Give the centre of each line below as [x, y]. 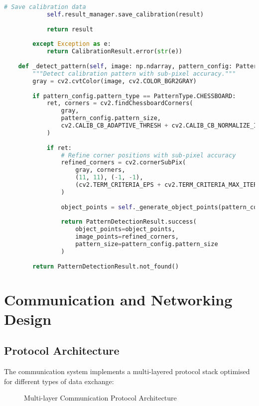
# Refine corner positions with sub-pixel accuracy [148, 155]
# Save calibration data [45, 7]
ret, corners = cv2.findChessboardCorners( [120, 103]
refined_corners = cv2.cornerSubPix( [124, 163]
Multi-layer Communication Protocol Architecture [100, 398]
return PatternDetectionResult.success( [129, 222]
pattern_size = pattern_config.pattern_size [147, 244]
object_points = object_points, [125, 229]
